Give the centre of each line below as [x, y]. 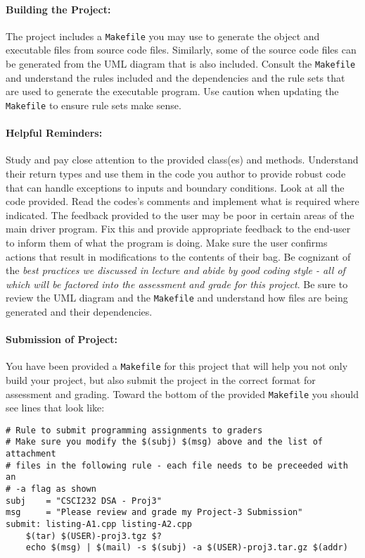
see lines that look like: [55, 408]
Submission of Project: [62, 339]
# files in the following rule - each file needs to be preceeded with [177, 465]
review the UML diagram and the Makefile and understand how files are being [177, 298]
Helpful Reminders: [54, 133]
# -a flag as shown [51, 489]
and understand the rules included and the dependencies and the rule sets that [175, 77]
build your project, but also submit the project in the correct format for [161, 379]
